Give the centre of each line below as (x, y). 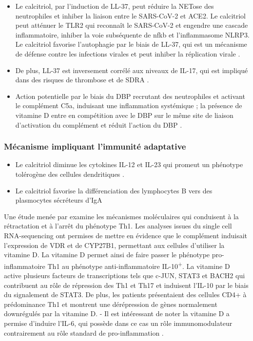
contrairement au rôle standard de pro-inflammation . (84, 332)
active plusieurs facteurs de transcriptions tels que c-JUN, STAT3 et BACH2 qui (125, 275)
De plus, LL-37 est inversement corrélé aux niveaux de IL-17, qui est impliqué (132, 70)
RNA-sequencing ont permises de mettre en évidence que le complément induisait (126, 235)
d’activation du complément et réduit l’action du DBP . (99, 124)
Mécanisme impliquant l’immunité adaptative (95, 146)
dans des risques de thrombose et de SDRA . (82, 80)
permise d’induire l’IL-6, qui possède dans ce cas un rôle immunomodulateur (118, 323)
